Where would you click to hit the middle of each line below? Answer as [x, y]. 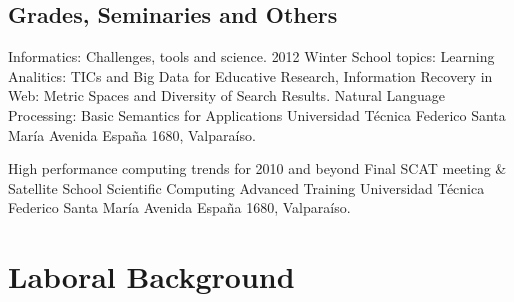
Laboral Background [151, 276]
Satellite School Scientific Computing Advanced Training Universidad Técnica [246, 187]
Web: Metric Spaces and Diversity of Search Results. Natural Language [226, 95]
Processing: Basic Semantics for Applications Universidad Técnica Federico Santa [257, 114]
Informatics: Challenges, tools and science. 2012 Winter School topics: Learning [251, 56]
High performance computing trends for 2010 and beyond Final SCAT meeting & [257, 168]
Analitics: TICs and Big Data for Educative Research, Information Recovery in [250, 75]
